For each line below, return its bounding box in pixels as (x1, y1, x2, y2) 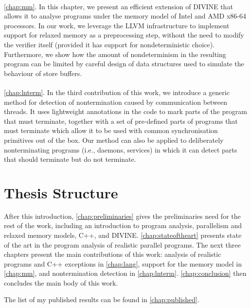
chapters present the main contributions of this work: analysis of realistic (4, 249, 221, 259)
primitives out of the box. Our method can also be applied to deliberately (4, 135, 224, 145)
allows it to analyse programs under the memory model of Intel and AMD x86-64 (4, 11, 246, 21)
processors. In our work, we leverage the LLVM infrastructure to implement (4, 20, 230, 30)
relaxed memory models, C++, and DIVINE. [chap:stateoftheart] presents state (4, 230, 242, 240)
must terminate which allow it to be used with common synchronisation (4, 125, 218, 135)
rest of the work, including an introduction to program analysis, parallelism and (4, 220, 242, 231)
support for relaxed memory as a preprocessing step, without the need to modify (4, 30, 244, 40)
